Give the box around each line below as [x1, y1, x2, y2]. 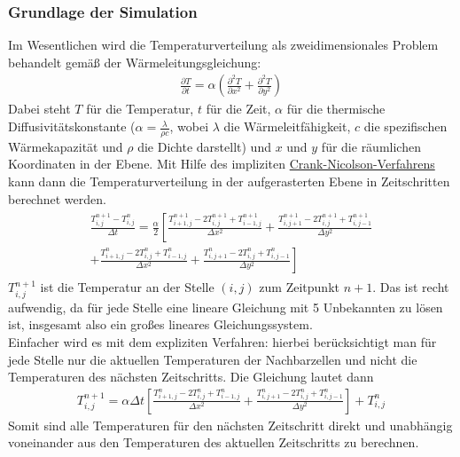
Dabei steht [8, 99, 71, 118]
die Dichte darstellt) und [137, 137, 271, 155]
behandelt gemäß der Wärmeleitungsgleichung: [8, 52, 261, 71]
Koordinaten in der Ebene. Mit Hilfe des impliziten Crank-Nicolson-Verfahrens [8, 154, 435, 173]
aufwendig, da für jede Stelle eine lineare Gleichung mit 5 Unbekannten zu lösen [8, 297, 443, 316]
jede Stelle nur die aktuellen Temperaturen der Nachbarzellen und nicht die [8, 350, 417, 368]
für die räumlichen [321, 137, 421, 155]
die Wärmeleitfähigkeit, [223, 117, 351, 136]
